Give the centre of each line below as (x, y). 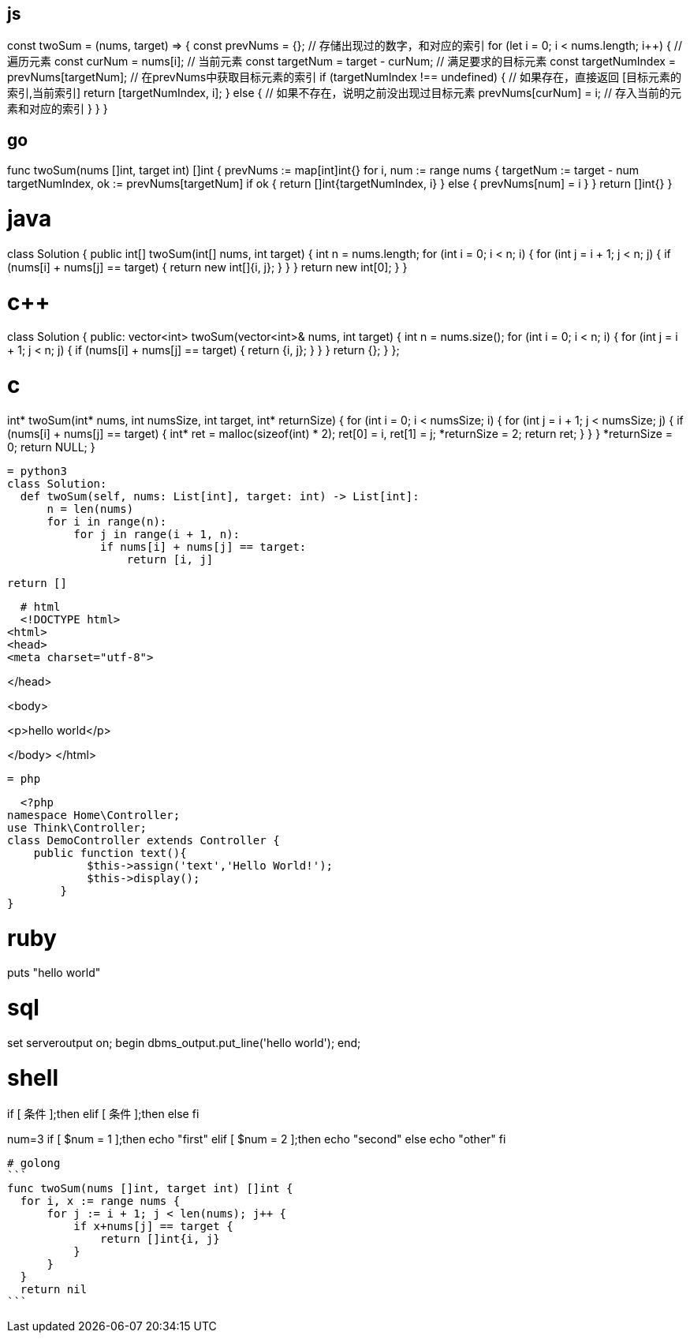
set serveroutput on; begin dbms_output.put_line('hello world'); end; (184, 1042)
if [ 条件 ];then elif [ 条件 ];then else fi (103, 1114)
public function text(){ (110, 853)
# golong (34, 1163)
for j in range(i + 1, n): (157, 534)
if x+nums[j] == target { (153, 1227)
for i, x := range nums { (100, 1201)
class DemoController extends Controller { (144, 840)
